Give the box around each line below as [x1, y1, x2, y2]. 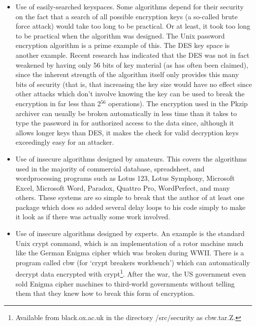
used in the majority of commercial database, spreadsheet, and [15, 163, 205, 173]
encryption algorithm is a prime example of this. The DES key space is [15, 40, 230, 50]
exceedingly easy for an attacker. [15, 137, 114, 147]
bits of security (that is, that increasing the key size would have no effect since [15, 79, 252, 89]
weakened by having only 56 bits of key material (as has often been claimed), [15, 59, 249, 70]
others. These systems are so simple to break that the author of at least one [15, 192, 245, 203]
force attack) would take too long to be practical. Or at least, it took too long [15, 21, 251, 31]
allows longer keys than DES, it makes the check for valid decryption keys [15, 127, 239, 137]
